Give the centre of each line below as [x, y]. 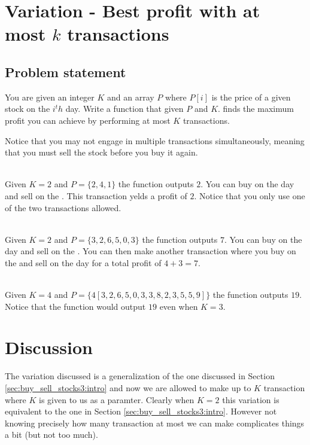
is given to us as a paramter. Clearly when [117, 399]
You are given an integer [50, 97]
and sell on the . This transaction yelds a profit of [96, 195]
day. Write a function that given [124, 109]
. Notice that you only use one [250, 195]
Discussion [49, 347]
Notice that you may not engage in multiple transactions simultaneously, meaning [155, 140]
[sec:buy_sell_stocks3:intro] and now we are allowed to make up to [128, 387]
